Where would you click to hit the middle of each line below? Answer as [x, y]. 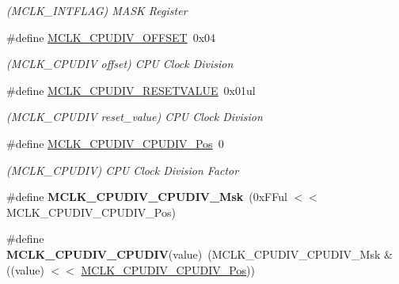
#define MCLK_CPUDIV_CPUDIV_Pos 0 [115, 143]
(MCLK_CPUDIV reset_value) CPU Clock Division [135, 117]
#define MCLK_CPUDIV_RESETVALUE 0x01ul [131, 90]
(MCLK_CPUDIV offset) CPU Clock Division [120, 64]
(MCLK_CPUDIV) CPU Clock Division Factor [123, 170]
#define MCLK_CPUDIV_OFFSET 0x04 [111, 37]
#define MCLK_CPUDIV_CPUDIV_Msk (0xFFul [147, 197]
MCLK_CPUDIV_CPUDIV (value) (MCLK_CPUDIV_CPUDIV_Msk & [199, 254]
